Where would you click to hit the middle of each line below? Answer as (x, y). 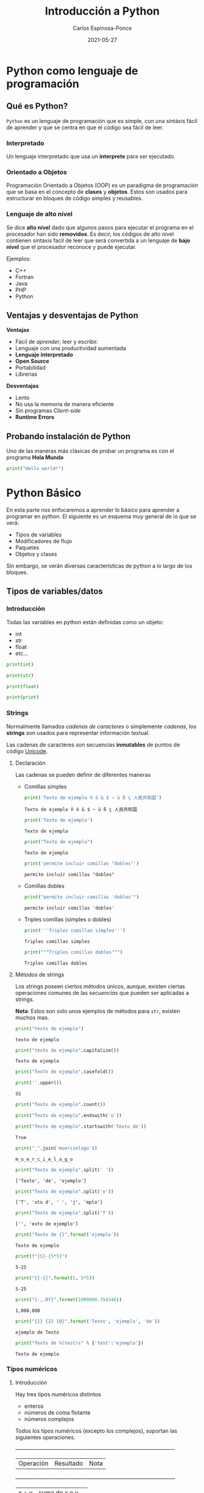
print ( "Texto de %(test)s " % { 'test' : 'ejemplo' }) (79, 1343)
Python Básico (44, 493)
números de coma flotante (57, 1412)
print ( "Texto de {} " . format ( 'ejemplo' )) (67, 1235)
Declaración (30, 763)
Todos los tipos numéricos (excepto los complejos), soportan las (96, 1431)
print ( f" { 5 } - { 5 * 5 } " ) (41, 1256)
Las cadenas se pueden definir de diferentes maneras (83, 775)
